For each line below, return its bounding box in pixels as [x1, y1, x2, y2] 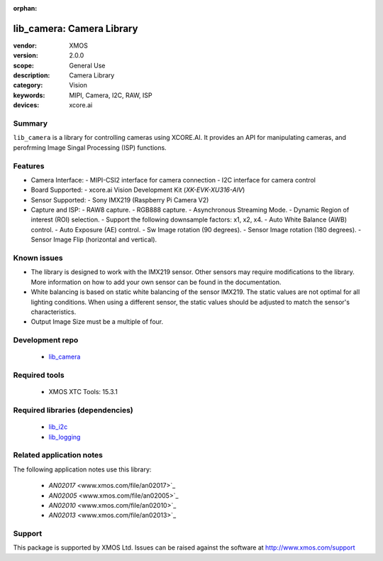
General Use [69, 61, 106, 70]
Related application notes [13, 450, 103, 460]
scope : [13, 61, 35, 70]
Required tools [13, 370, 65, 380]
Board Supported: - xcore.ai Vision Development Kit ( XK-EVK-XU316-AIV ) [30, 185, 245, 195]
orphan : [13, 4, 38, 12]
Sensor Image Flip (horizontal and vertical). [30, 235, 157, 244]
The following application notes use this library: [13, 465, 152, 474]
